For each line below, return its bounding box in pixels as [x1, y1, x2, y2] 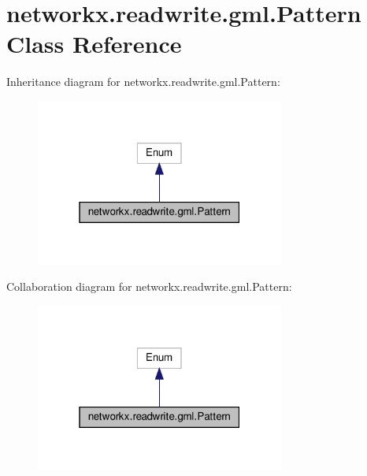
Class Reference [6, 28, 182, 60]
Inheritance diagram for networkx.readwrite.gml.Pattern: [6, 73, 280, 90]
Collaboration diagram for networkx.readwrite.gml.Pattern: [6, 278, 292, 295]
